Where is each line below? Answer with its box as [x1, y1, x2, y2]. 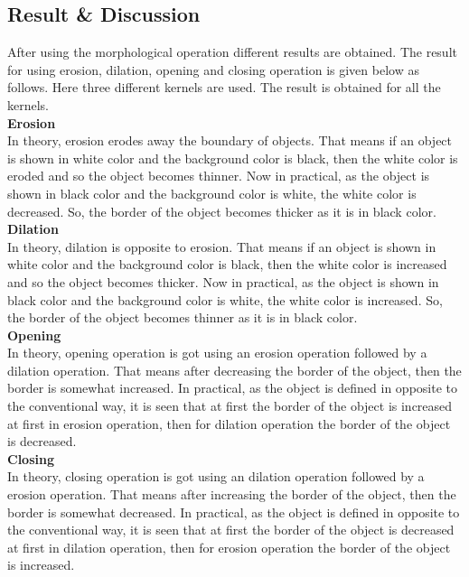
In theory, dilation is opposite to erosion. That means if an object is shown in [7, 237, 436, 256]
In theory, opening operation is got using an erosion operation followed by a [7, 343, 427, 362]
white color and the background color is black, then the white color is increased [7, 255, 447, 274]
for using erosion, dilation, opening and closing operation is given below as [7, 60, 419, 79]
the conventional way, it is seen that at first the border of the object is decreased [7, 520, 455, 539]
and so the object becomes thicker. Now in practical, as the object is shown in [7, 272, 439, 291]
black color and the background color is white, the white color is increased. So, [7, 290, 443, 309]
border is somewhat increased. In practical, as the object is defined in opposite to [7, 378, 457, 397]
